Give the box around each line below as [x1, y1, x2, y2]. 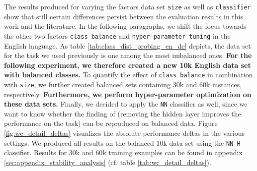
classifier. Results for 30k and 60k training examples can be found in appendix [4, 147, 243, 158]
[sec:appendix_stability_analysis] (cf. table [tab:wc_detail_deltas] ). [4, 157, 211, 167]
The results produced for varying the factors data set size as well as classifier [4, 1, 251, 11]
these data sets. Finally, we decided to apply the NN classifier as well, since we [4, 99, 248, 109]
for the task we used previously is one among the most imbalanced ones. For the [4, 50, 252, 60]
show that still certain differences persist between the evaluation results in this [4, 11, 244, 21]
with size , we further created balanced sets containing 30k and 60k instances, [4, 79, 242, 89]
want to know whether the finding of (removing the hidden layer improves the [4, 108, 241, 118]
